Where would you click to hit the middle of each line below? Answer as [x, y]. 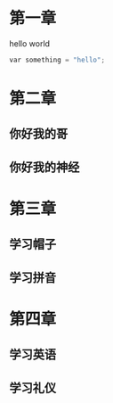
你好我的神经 [44, 167]
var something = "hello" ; [57, 60]
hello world [30, 43]
